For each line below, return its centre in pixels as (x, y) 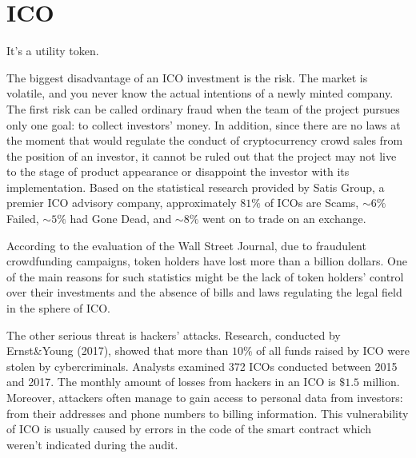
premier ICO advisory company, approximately (122, 203)
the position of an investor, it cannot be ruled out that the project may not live (202, 155)
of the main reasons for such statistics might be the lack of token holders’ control (205, 276)
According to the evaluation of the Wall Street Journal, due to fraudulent (186, 245)
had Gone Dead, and (121, 219)
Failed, (23, 219)
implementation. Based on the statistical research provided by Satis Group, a (196, 187)
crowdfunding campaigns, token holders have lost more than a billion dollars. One (207, 261)
